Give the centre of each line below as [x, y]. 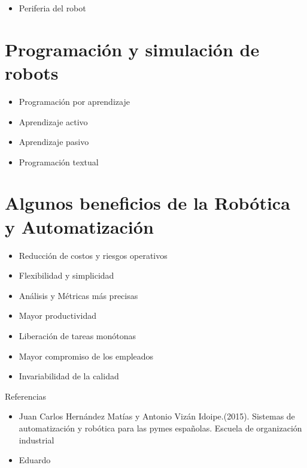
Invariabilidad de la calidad [69, 376]
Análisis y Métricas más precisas [78, 295]
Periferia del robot [52, 8]
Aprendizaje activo [53, 121]
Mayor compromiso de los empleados [86, 356]
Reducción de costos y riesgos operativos [93, 255]
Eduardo [35, 460]
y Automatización [79, 226]
